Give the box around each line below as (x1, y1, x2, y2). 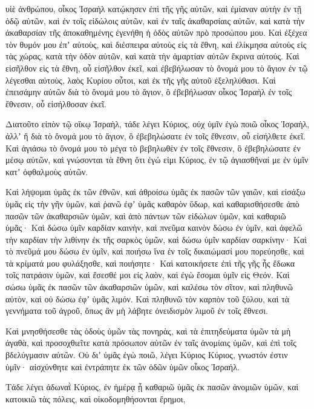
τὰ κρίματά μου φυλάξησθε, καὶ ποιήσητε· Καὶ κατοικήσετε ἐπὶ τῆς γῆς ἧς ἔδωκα (5, 256, 295, 269)
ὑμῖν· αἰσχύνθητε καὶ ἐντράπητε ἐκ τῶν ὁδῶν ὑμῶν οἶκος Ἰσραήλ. (5, 360, 240, 373)
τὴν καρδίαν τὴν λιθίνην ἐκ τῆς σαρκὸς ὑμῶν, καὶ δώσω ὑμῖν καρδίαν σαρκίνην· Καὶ (5, 233, 307, 245)
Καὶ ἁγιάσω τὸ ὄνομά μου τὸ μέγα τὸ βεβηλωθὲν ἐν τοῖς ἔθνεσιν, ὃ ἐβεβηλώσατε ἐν (5, 141, 301, 154)
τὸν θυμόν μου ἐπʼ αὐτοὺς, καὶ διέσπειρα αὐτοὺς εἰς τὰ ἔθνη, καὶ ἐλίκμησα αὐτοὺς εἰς (5, 38, 307, 50)
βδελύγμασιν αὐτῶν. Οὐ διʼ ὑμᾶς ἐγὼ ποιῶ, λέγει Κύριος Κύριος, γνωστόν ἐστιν (5, 348, 288, 361)
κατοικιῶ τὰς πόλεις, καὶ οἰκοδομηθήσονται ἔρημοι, (5, 392, 186, 405)
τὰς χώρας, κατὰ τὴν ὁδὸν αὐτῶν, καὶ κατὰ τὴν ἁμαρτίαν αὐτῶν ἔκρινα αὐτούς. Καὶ (5, 50, 299, 62)
